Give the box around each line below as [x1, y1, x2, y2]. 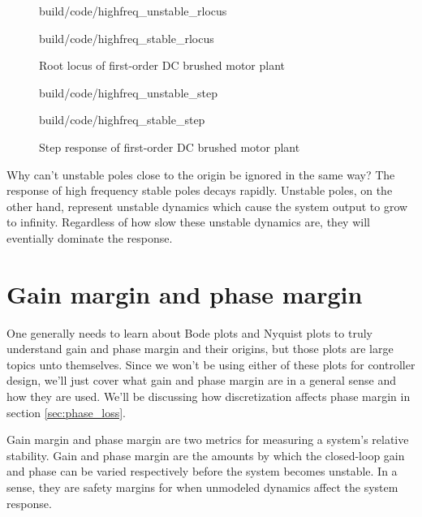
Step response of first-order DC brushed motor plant [39, 138, 300, 155]
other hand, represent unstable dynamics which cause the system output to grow [6, 197, 408, 214]
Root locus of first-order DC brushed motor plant [39, 57, 286, 74]
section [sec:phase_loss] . [6, 403, 126, 420]
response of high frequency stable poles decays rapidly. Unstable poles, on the [6, 182, 393, 199]
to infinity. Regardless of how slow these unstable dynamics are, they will [6, 213, 370, 230]
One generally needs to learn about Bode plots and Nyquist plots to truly [6, 324, 372, 341]
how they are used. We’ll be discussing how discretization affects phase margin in [6, 388, 411, 405]
